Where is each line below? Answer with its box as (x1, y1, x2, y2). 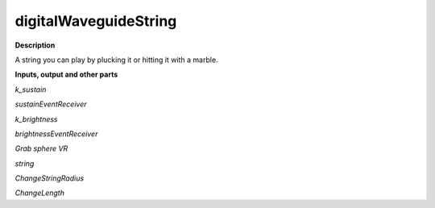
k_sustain (14, 85, 47, 94)
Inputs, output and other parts (14, 69, 118, 80)
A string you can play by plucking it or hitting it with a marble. (14, 55, 218, 64)
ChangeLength (14, 188, 64, 198)
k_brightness (14, 114, 58, 124)
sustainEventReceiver (14, 99, 87, 109)
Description (14, 40, 56, 50)
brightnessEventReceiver (14, 129, 98, 139)
